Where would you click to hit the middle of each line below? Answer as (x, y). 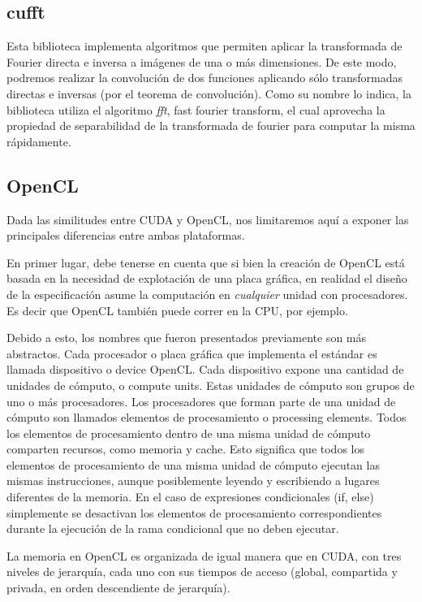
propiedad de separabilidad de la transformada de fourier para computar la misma (211, 126)
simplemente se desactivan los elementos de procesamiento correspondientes (194, 512)
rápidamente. (39, 141)
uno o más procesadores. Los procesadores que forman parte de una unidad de (201, 401)
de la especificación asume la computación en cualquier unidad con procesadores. (207, 294)
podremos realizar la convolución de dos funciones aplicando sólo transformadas (205, 78)
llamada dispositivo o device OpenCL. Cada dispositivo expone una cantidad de (205, 369)
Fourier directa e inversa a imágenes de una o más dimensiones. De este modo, (202, 61)
